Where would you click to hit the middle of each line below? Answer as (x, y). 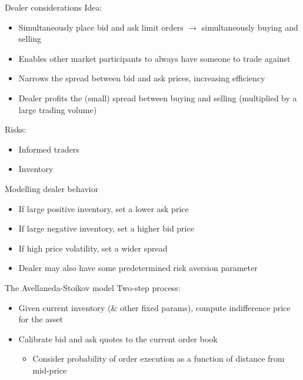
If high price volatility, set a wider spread (93, 248)
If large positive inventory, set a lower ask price (104, 208)
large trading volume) (58, 109)
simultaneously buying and (250, 27)
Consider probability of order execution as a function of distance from (159, 358)
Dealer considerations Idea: (54, 7)
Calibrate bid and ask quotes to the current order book (118, 338)
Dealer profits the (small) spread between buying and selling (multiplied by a (158, 98)
